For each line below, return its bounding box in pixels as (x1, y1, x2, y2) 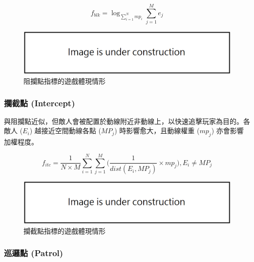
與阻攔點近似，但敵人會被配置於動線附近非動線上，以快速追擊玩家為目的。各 (4, 116, 250, 126)
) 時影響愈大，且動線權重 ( (114, 125, 200, 136)
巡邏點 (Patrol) (4, 246, 63, 259)
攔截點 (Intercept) (4, 96, 75, 109)
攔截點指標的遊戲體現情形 (23, 226, 106, 236)
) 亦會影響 (211, 125, 244, 136)
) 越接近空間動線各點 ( (29, 125, 101, 136)
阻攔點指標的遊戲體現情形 (23, 76, 106, 86)
